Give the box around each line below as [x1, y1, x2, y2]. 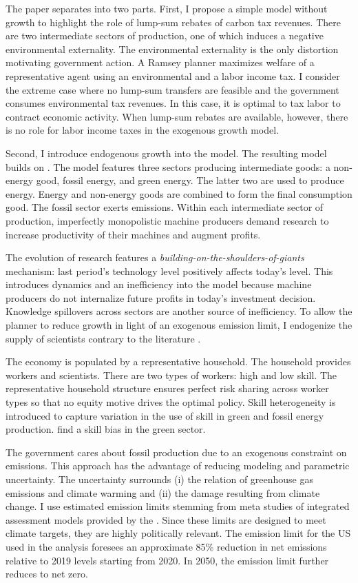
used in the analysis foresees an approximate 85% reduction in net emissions [6, 539, 327, 553]
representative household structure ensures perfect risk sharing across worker [6, 381, 329, 396]
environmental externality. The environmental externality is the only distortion [6, 41, 339, 56]
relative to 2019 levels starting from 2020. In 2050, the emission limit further [6, 553, 329, 567]
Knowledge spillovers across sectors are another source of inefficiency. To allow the [6, 304, 352, 318]
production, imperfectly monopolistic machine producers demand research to [6, 213, 329, 227]
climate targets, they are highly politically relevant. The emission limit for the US [6, 526, 351, 540]
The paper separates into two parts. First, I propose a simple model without [6, 1, 328, 15]
